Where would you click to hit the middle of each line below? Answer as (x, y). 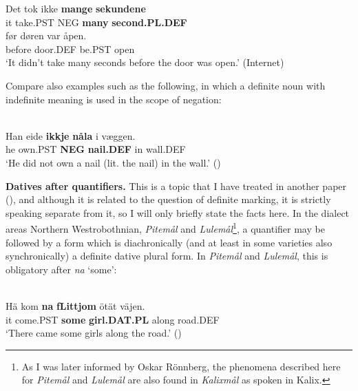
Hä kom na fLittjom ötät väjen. (75, 305)
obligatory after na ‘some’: (61, 269)
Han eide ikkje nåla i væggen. (71, 135)
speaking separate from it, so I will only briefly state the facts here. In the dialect (178, 212)
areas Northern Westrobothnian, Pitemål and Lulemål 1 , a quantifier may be (165, 228)
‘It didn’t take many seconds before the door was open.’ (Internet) (145, 62)
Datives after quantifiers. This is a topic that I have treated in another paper (176, 186)
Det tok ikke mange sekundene (76, 8)
